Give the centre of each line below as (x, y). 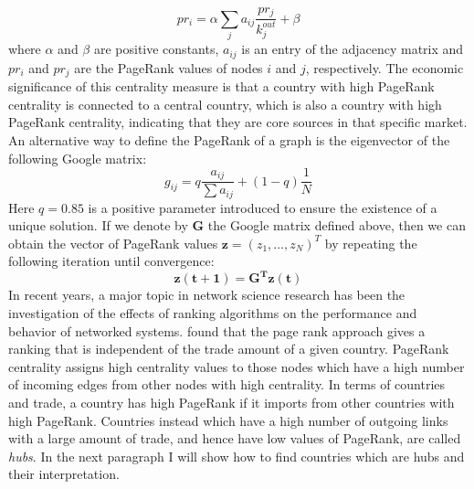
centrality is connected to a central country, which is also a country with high (225, 104)
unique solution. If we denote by (98, 225)
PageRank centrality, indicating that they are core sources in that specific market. (238, 122)
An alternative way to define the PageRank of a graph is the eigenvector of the (229, 139)
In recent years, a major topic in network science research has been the (207, 295)
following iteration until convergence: (111, 261)
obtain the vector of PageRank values (113, 243)
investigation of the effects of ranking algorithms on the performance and (213, 313)
